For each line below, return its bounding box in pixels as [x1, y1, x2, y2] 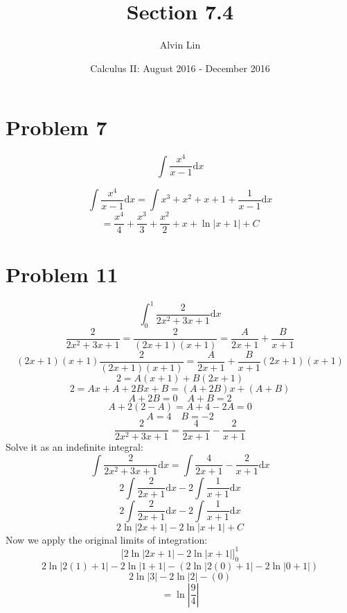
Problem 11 [6, 259, 118, 288]
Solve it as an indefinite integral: [6, 440, 143, 454]
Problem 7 [6, 113, 107, 141]
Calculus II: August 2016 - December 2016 [90, 60, 270, 75]
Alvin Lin [159, 37, 201, 52]
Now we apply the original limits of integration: [6, 532, 208, 546]
